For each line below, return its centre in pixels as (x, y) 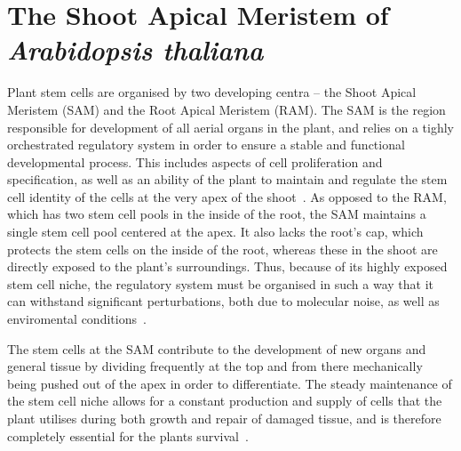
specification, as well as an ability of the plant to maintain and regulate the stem (227, 179)
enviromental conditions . (77, 319)
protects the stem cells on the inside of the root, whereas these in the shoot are (223, 249)
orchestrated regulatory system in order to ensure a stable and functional (206, 145)
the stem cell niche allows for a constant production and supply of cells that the (225, 401)
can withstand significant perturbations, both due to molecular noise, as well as (223, 301)
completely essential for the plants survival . (128, 435)
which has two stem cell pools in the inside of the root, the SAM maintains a (217, 214)
